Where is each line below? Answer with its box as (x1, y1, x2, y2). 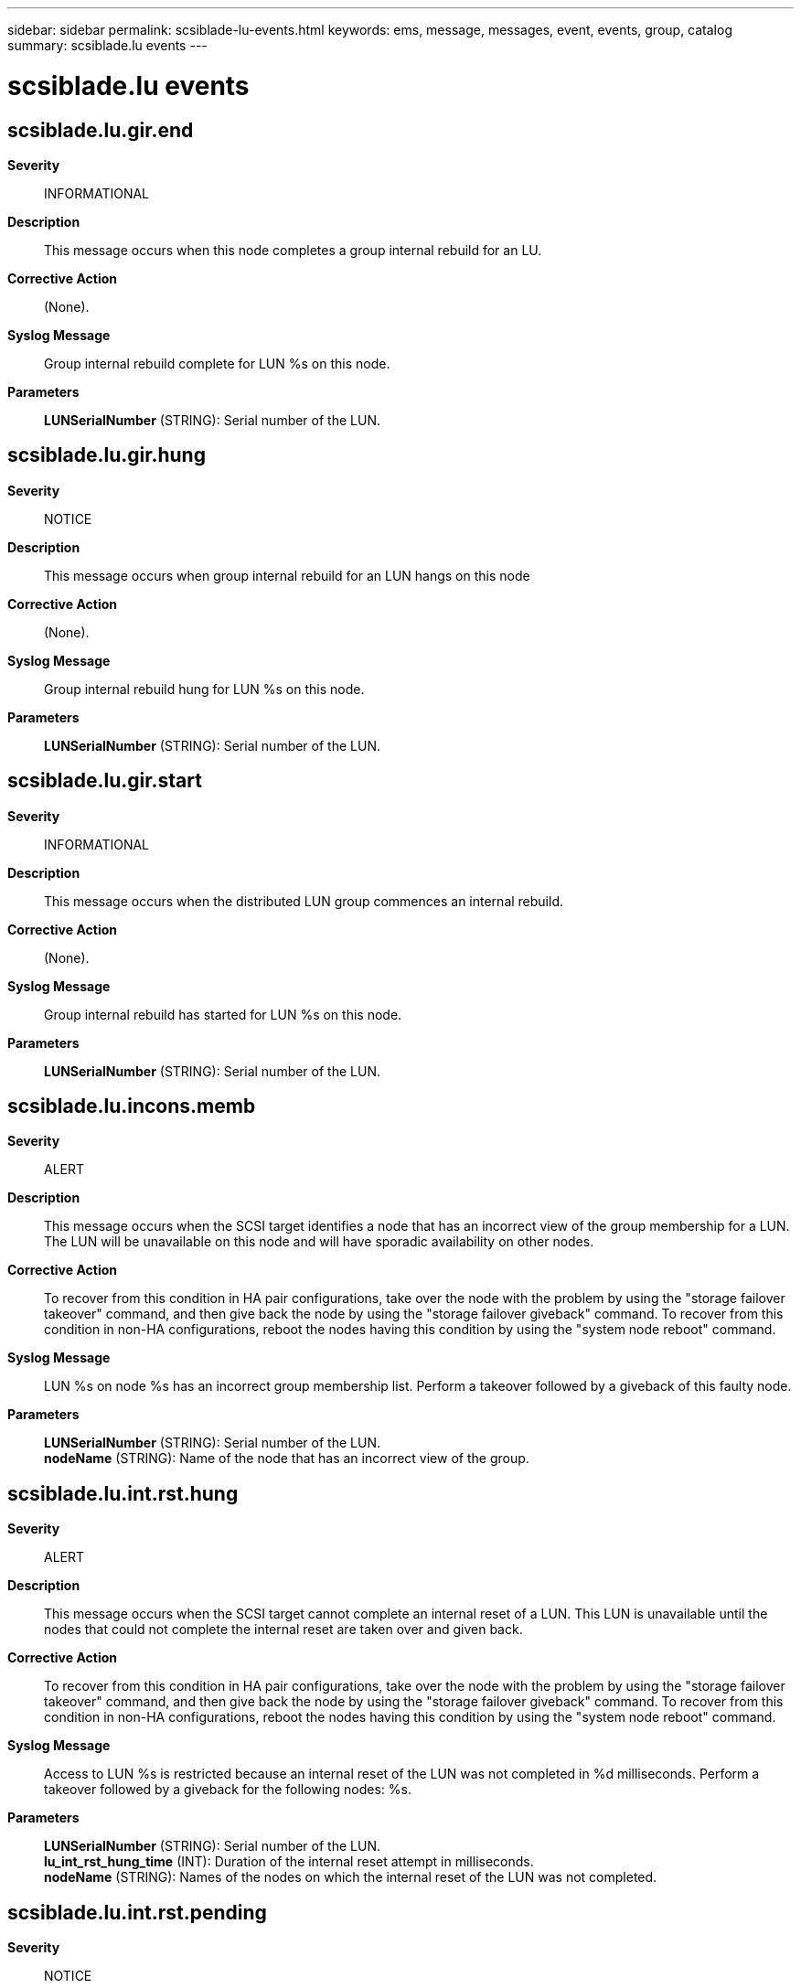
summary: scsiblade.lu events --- (7, 37, 208, 53)
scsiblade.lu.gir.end (7, 118, 194, 142)
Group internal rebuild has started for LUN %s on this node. (44, 1006, 402, 1022)
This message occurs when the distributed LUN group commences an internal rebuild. (44, 892, 564, 909)
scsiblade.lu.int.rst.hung (7, 1481, 239, 1505)
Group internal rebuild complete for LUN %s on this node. (44, 355, 390, 371)
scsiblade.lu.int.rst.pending (7, 1900, 267, 1924)
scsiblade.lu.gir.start (7, 769, 202, 793)
